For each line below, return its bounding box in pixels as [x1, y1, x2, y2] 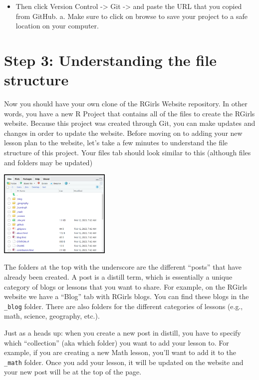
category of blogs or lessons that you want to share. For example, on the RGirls [4, 281, 248, 292]
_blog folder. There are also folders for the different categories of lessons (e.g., [4, 301, 243, 311]
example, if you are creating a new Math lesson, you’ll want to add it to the [4, 347, 236, 358]
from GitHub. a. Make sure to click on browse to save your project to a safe [15, 10, 248, 21]
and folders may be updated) [4, 157, 93, 167]
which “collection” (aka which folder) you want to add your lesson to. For [4, 337, 229, 348]
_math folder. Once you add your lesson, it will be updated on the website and [4, 357, 244, 367]
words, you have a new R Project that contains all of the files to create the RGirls [4, 108, 255, 118]
